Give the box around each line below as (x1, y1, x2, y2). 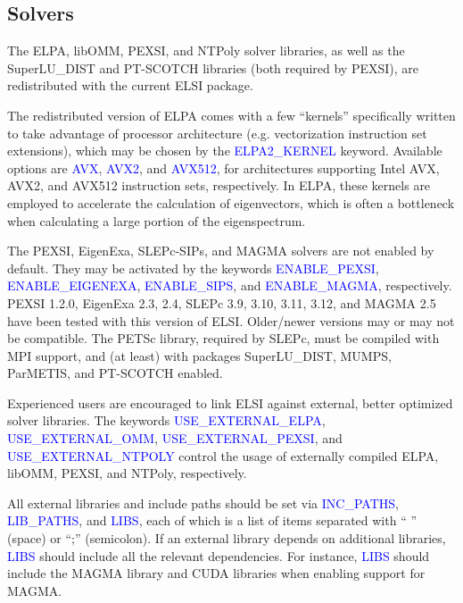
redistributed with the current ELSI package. (7, 76, 253, 95)
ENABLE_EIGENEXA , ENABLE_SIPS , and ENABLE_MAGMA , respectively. (7, 276, 452, 295)
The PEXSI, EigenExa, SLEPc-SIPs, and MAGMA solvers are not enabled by (7, 241, 434, 260)
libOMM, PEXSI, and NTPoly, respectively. (7, 464, 247, 482)
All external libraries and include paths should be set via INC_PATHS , (7, 493, 399, 512)
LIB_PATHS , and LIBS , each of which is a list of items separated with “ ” (7, 511, 418, 530)
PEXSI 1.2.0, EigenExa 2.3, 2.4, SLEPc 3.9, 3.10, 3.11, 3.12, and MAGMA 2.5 (7, 293, 436, 312)
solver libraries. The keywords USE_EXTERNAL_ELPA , (7, 411, 326, 430)
